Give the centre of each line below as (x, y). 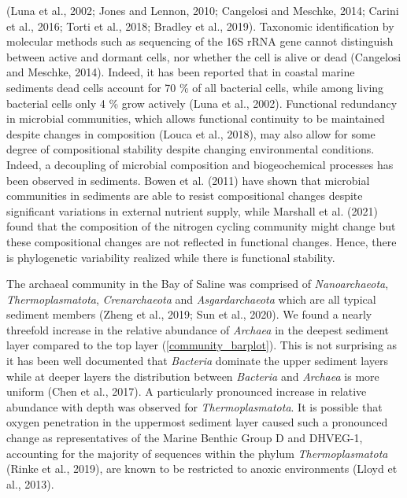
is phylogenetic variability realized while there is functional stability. (171, 257)
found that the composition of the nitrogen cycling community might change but (201, 226)
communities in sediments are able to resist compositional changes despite (185, 196)
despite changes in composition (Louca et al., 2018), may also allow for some (191, 133)
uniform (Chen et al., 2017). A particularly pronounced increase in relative (187, 391)
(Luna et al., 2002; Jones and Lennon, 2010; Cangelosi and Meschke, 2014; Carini (203, 10)
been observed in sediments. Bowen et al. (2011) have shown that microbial (188, 180)
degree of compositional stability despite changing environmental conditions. (191, 149)
